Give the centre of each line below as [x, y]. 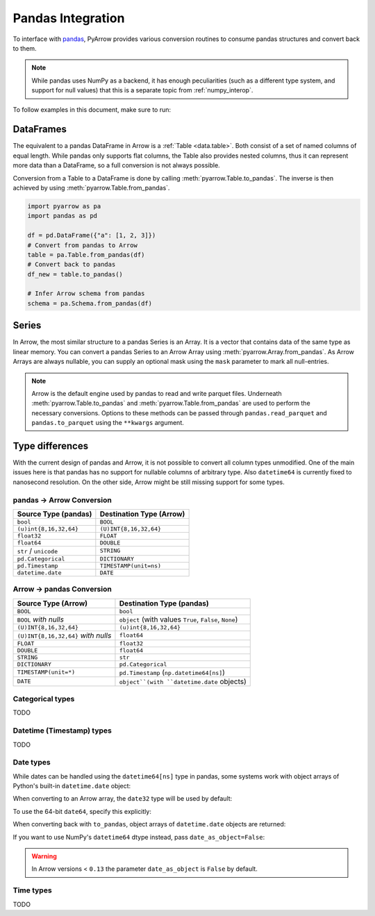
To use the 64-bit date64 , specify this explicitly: [82, 811]
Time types [32, 890]
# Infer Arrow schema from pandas [86, 294]
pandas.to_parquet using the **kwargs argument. [108, 423]
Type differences [51, 445]
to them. [25, 48]
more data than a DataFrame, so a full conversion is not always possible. [116, 165]
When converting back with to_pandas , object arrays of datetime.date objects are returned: [149, 824]
